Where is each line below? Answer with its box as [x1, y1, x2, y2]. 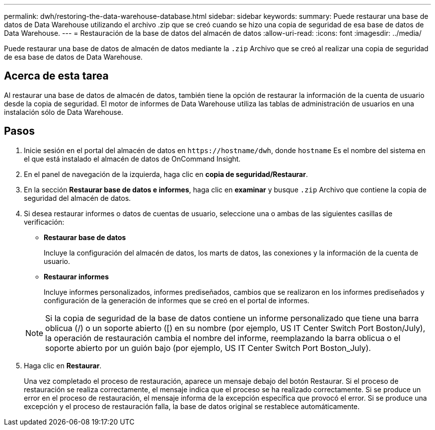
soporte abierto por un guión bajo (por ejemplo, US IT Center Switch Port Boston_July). [45, 343, 371, 353]
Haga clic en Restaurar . [24, 361, 102, 370]
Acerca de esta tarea [4, 70, 109, 83]
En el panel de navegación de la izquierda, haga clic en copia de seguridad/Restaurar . [24, 170, 308, 178]
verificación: [24, 217, 65, 226]
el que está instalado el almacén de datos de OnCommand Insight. [24, 154, 241, 163]
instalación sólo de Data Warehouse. [4, 107, 124, 116]
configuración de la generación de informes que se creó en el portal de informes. [44, 296, 310, 305]
